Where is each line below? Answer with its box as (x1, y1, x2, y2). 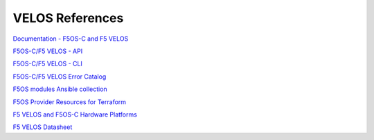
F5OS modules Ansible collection (12, 85, 107, 93)
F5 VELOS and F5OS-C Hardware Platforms (12, 110, 138, 119)
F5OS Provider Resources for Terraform (12, 97, 127, 106)
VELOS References (12, 10, 124, 26)
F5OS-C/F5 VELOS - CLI (12, 59, 82, 68)
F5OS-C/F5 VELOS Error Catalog (12, 72, 107, 81)
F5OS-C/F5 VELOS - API (12, 47, 83, 55)
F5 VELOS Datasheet (12, 123, 73, 131)
